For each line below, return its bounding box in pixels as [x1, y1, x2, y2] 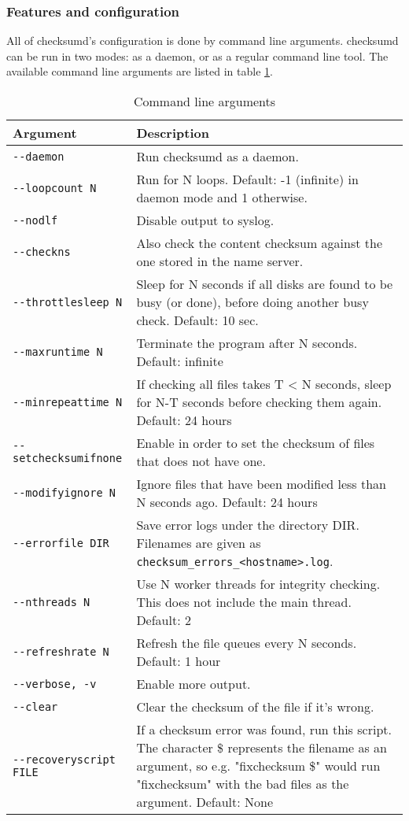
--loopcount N [13, 182, 97, 194]
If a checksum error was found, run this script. [136, 720, 392, 738]
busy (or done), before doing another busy [136, 293, 369, 311]
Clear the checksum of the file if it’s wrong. [136, 697, 374, 716]
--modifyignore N [13, 486, 116, 499]
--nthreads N [13, 595, 90, 608]
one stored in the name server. [136, 252, 304, 270]
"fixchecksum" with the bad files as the [136, 775, 349, 793]
